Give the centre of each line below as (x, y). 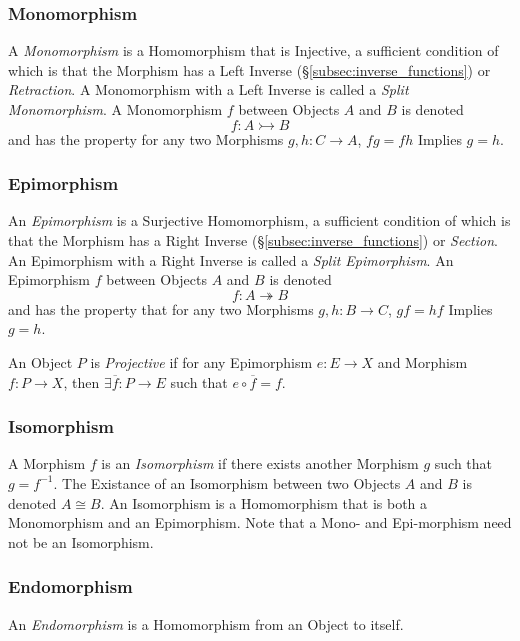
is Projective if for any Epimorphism (201, 361)
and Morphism (422, 361)
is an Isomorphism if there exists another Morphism (260, 463)
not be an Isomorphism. (81, 541)
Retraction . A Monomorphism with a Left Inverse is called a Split (208, 89)
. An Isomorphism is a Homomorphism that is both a (264, 502)
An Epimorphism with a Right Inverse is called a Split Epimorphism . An (231, 259)
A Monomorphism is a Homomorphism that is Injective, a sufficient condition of (253, 50)
